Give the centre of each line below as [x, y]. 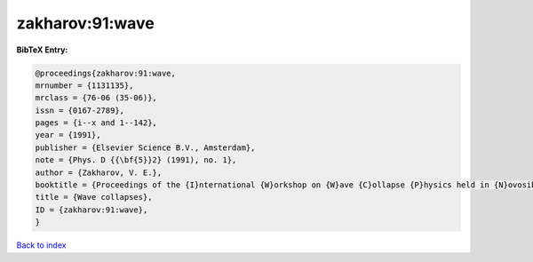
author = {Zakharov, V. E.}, [99, 172]
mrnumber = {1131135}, [84, 85]
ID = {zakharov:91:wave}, [91, 210]
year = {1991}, [68, 135]
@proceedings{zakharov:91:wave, [106, 73]
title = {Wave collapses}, [94, 197]
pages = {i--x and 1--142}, [96, 123]
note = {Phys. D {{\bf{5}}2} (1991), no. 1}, [136, 160]
